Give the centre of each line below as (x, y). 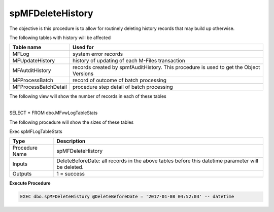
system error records (98, 54)
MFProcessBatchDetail (40, 87)
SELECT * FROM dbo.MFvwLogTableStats (54, 113)
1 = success (71, 174)
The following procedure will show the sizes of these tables (72, 122)
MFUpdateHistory (34, 61)
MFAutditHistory (32, 70)
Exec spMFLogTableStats (36, 131)
